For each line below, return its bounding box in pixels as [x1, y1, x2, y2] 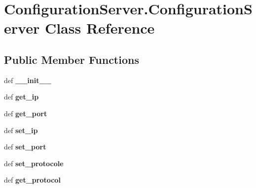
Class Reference [44, 18, 155, 38]
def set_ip [4, 125, 38, 135]
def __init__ [4, 75, 51, 85]
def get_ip [4, 92, 39, 102]
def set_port [4, 141, 46, 152]
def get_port [4, 108, 47, 118]
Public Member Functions [4, 51, 139, 67]
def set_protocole [4, 158, 64, 168]
